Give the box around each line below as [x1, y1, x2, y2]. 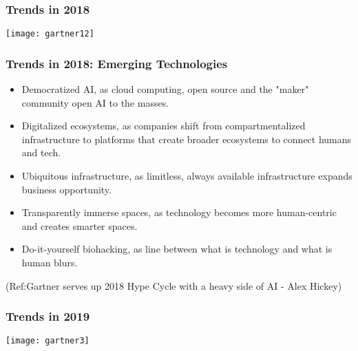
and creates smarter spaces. [21, 218, 138, 233]
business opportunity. [21, 182, 112, 196]
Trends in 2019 [6, 308, 90, 325]
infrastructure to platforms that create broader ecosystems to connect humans [21, 131, 352, 146]
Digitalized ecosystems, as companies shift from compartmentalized [21, 118, 306, 133]
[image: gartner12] [6, 29, 94, 39]
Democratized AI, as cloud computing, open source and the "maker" [21, 82, 309, 96]
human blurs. [21, 255, 78, 270]
